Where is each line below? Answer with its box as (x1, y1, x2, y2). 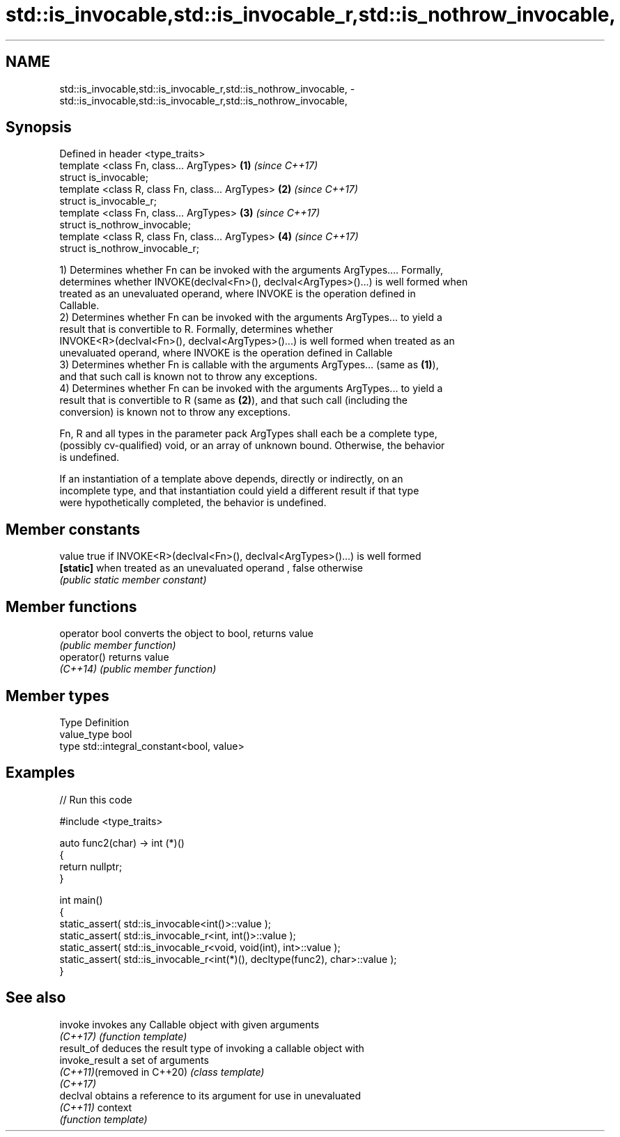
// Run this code (59, 793, 132, 806)
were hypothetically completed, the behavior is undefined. (59, 496, 327, 509)
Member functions (6, 597, 137, 615)
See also (6, 989, 66, 1007)
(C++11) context (59, 1101, 132, 1113)
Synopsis (6, 118, 72, 136)
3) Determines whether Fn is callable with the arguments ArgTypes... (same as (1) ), (59, 359, 439, 371)
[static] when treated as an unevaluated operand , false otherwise (59, 562, 363, 574)
